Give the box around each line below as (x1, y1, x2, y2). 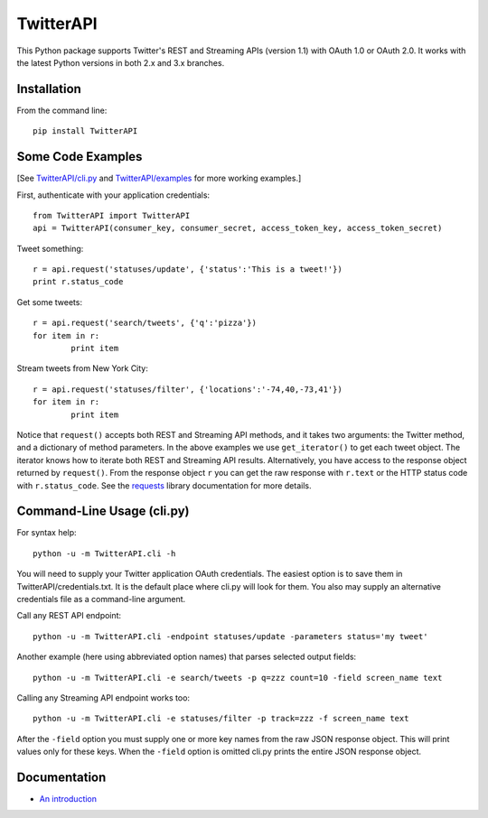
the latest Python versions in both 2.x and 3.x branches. (16, 57, 225, 68)
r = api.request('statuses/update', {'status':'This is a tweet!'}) (33, 265, 343, 274)
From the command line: (16, 105, 108, 116)
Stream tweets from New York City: (16, 363, 149, 374)
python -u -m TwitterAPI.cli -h (33, 548, 176, 559)
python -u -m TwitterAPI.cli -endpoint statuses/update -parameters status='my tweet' (33, 631, 428, 641)
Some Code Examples (16, 149, 143, 164)
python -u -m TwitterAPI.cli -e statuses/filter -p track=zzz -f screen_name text (33, 713, 409, 724)
